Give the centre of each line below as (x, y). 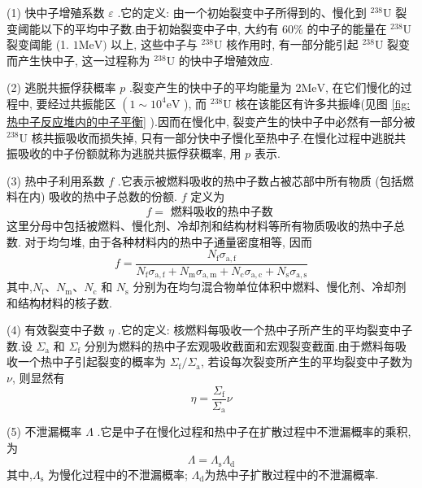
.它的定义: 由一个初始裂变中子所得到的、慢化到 (242, 12)
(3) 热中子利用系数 (56, 180)
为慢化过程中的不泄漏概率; (117, 474)
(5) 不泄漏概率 (44, 431)
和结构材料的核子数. (59, 302)
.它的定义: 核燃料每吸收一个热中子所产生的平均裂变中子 (265, 330)
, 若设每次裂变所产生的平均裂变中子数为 (307, 362)
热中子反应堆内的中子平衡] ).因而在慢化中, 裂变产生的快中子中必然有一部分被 (211, 121)
